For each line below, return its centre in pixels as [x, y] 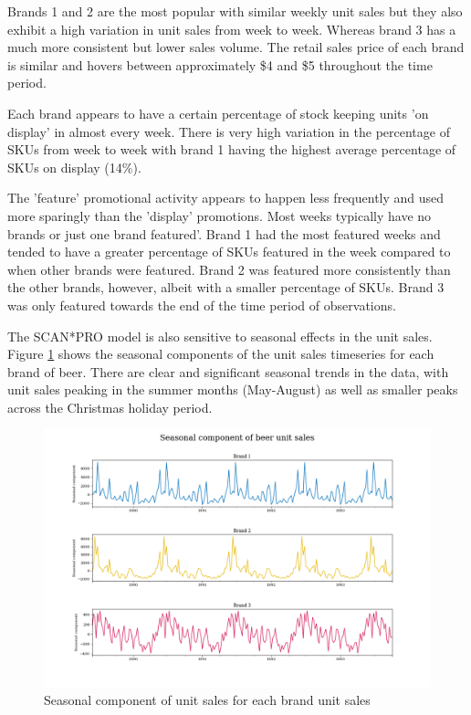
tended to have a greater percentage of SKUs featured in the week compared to [229, 252]
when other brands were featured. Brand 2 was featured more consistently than [229, 269]
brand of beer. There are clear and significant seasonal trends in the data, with [228, 371]
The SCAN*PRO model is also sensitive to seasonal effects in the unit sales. [220, 336]
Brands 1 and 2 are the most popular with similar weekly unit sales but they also [235, 11]
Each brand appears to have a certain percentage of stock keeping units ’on [218, 113]
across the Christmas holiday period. [110, 407]
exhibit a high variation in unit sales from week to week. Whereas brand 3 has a [232, 29]
